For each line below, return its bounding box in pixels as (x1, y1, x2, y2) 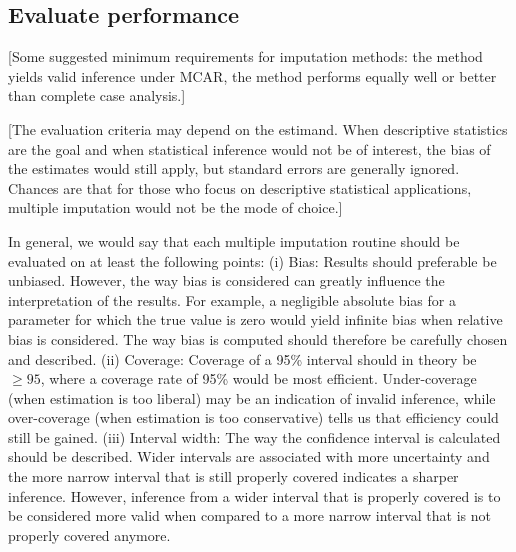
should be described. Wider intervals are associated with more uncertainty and (8, 446, 490, 467)
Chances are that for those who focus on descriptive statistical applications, (8, 177, 472, 198)
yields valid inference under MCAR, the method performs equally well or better (8, 65, 497, 86)
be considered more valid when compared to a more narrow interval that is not (8, 505, 492, 526)
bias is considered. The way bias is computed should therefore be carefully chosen (8, 328, 508, 349)
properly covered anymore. (8, 524, 171, 545)
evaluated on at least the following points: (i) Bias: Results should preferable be (8, 250, 497, 271)
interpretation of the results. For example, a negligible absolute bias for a (8, 289, 456, 310)
